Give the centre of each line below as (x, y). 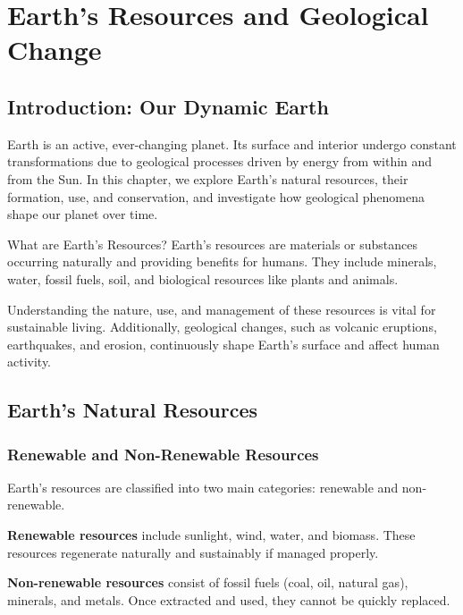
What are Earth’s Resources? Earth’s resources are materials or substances (212, 244)
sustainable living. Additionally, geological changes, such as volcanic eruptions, (222, 327)
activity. (29, 362)
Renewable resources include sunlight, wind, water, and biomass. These (211, 535)
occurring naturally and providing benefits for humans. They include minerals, (222, 261)
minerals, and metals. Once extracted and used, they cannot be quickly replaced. (229, 599)
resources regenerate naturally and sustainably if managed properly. (193, 552)
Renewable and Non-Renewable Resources (163, 454)
